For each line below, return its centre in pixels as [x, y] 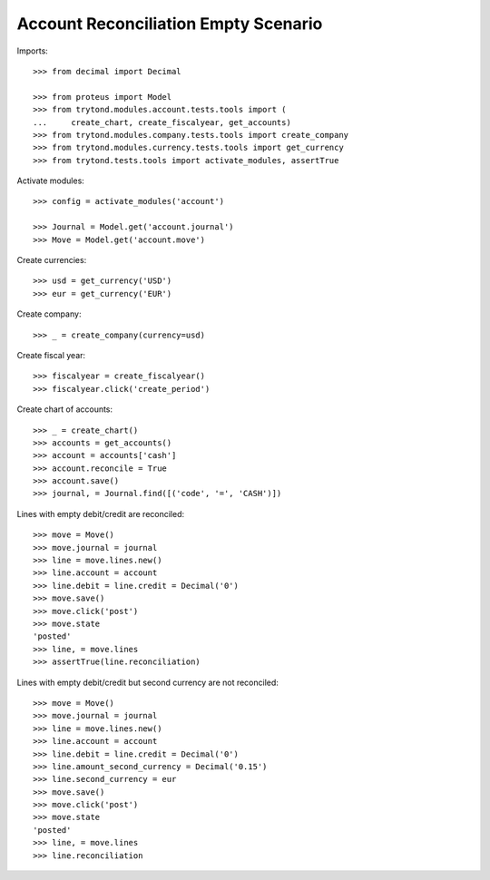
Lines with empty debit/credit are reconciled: [101, 513]
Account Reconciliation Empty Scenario [170, 24]
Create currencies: [52, 260]
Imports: [33, 51]
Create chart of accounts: [65, 409]
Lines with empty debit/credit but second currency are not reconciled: [147, 682]
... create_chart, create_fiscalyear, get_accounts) [162, 122]
